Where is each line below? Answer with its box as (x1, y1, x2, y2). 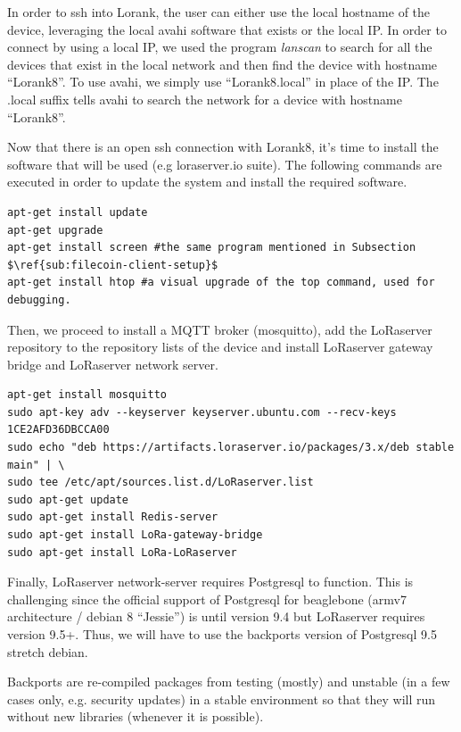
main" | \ (7, 458, 65, 471)
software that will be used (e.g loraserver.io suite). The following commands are (7, 154, 442, 173)
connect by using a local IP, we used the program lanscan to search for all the (7, 37, 432, 56)
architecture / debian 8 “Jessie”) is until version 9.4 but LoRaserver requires (7, 607, 425, 626)
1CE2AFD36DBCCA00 (7, 423, 110, 437)
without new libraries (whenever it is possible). (7, 707, 264, 726)
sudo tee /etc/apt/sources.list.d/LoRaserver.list (7, 476, 314, 489)
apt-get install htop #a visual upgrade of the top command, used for (7, 276, 435, 289)
